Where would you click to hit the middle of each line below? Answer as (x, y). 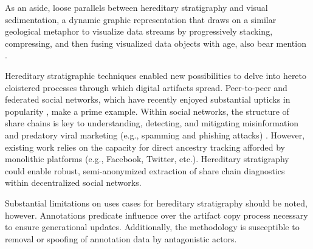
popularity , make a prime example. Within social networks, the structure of (147, 111)
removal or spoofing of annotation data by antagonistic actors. (121, 238)
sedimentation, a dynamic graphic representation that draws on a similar (141, 19)
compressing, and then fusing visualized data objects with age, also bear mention (156, 43)
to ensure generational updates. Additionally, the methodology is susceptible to (152, 227)
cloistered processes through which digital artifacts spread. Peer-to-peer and (146, 87)
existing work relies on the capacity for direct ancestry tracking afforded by (145, 147)
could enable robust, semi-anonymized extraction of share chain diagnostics (145, 170)
